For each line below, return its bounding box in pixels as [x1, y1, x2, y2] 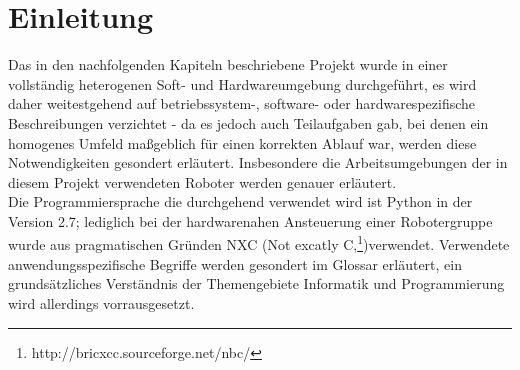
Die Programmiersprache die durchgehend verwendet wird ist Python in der [8, 191, 473, 212]
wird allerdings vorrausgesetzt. [8, 292, 195, 313]
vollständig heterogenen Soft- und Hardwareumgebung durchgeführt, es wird [8, 73, 477, 94]
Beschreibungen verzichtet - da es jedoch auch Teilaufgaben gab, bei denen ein [8, 112, 489, 133]
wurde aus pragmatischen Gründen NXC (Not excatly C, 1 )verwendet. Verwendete [8, 231, 510, 255]
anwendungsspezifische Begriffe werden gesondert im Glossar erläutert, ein [8, 253, 463, 274]
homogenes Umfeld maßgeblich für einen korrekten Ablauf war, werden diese [8, 132, 477, 153]
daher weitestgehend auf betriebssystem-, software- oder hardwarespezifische [8, 93, 476, 114]
